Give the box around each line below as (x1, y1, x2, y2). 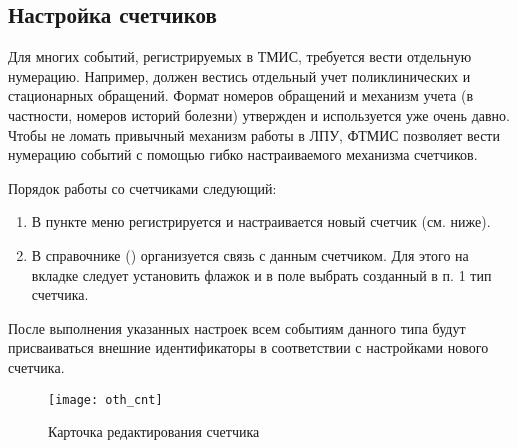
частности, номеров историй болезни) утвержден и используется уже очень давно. (8, 104, 510, 125)
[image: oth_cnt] (48, 392, 163, 407)
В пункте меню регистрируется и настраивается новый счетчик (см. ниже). (31, 211, 491, 232)
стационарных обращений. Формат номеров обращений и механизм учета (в (8, 85, 474, 106)
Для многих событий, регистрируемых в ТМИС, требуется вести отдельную (8, 46, 472, 67)
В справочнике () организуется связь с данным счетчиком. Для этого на (31, 244, 469, 265)
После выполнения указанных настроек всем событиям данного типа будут (8, 317, 466, 338)
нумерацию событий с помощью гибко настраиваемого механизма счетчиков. (8, 144, 478, 165)
